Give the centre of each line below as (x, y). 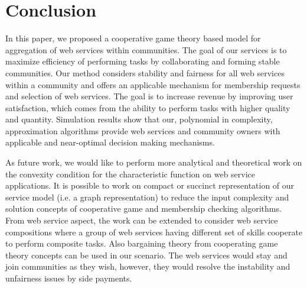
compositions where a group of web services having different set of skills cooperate (154, 232)
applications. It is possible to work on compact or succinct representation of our (150, 185)
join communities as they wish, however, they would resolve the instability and (148, 266)
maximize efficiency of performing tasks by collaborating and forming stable (143, 61)
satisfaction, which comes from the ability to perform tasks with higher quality (148, 107)
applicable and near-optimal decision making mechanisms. (110, 142)
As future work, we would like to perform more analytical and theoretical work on (154, 162)
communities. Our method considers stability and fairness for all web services (145, 72)
